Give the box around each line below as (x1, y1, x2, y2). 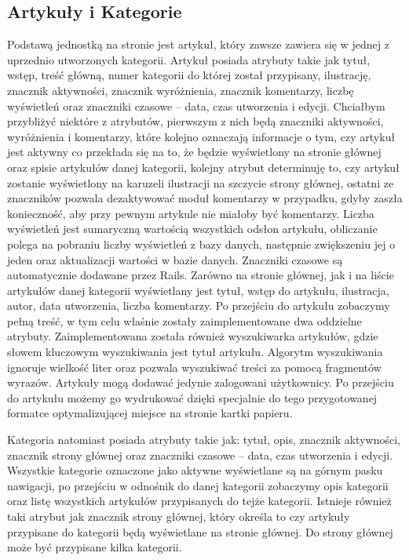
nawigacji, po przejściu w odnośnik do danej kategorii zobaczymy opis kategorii (7, 477, 389, 493)
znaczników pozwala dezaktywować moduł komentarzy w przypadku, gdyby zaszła (7, 190, 403, 206)
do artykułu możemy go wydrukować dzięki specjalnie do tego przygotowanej (7, 389, 378, 405)
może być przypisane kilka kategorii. (7, 539, 182, 555)
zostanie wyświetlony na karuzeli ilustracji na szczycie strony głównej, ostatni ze (7, 174, 394, 191)
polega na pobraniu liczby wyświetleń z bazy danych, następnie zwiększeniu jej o (7, 235, 396, 252)
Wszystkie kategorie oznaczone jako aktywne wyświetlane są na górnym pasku (7, 462, 383, 478)
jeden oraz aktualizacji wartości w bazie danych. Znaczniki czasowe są (7, 251, 343, 267)
